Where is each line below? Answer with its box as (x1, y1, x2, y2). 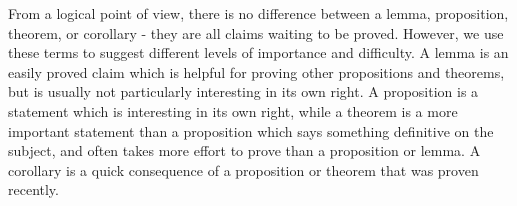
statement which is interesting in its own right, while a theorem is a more (8, 100, 458, 121)
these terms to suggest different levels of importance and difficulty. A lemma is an (8, 42, 509, 63)
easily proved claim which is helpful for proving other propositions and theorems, (8, 61, 505, 82)
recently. (8, 179, 59, 200)
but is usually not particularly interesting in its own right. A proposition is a (8, 81, 479, 102)
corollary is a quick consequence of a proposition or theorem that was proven (8, 159, 479, 180)
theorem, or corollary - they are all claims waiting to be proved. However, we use (8, 22, 504, 43)
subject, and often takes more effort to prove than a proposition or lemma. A (8, 140, 481, 161)
